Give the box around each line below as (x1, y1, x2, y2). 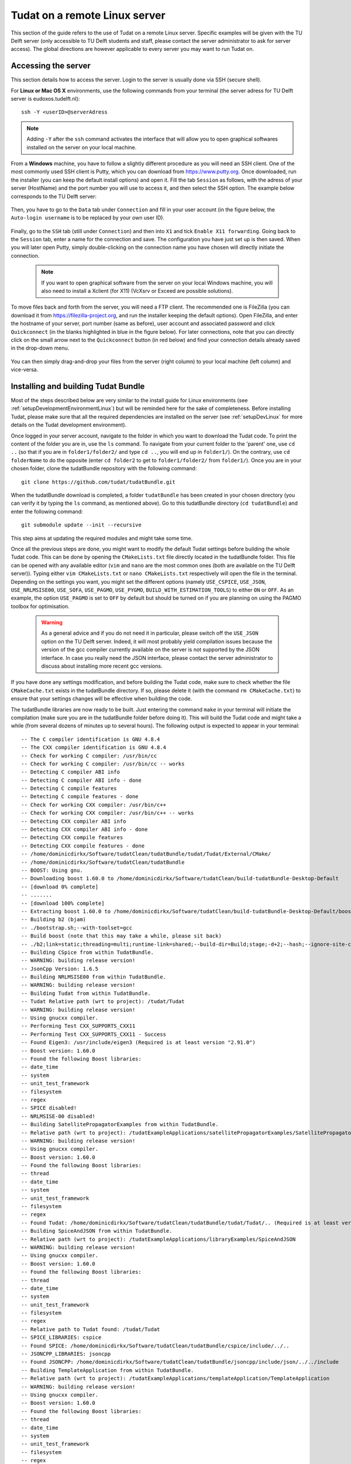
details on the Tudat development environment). (11, 422, 127, 429)
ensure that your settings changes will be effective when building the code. (11, 695, 192, 702)
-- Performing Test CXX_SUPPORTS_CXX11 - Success (21, 1031, 167, 1038)
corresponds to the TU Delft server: (11, 193, 97, 200)
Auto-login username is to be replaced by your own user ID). (11, 214, 165, 221)
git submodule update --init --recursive (21, 522, 142, 528)
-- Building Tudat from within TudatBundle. (21, 990, 152, 997)
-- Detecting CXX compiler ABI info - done (21, 826, 148, 833)
